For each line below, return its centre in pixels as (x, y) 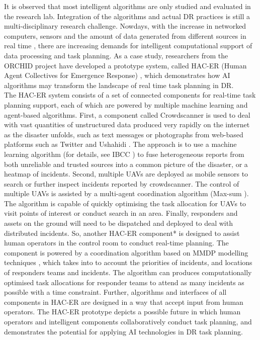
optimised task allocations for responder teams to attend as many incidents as (124, 282)
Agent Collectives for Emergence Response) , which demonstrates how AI (117, 75)
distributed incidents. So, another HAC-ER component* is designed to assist (122, 233)
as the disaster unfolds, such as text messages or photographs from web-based (124, 134)
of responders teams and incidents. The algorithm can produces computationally (128, 272)
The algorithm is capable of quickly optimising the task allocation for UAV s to (125, 203)
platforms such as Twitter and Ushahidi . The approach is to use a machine (120, 144)
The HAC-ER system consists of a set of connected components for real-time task (130, 95)
